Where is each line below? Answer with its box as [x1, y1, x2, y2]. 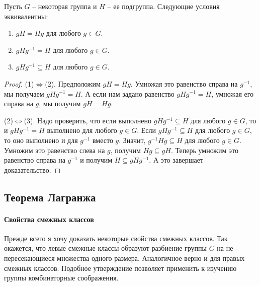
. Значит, [119, 134, 146, 145]
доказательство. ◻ [4, 164, 61, 175]
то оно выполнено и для [4, 134, 78, 145]
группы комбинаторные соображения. [4, 272, 119, 283]
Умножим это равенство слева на [4, 145, 105, 155]
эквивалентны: [4, 11, 48, 21]
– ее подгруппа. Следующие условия [107, 1, 220, 11]
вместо [92, 134, 113, 145]
